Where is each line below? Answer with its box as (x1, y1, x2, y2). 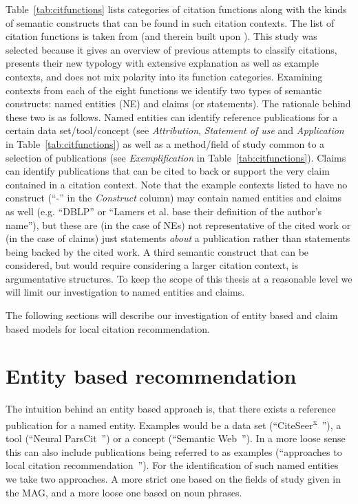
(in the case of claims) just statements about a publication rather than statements (6, 231, 350, 245)
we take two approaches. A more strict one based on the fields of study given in (6, 472, 341, 485)
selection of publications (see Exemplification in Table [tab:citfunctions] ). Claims (6, 150, 346, 164)
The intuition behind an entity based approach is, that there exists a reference (6, 402, 336, 416)
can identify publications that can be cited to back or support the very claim (6, 164, 330, 178)
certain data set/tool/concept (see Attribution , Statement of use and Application (6, 123, 344, 138)
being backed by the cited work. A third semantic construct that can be (6, 244, 309, 259)
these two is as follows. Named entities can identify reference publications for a (6, 109, 338, 124)
